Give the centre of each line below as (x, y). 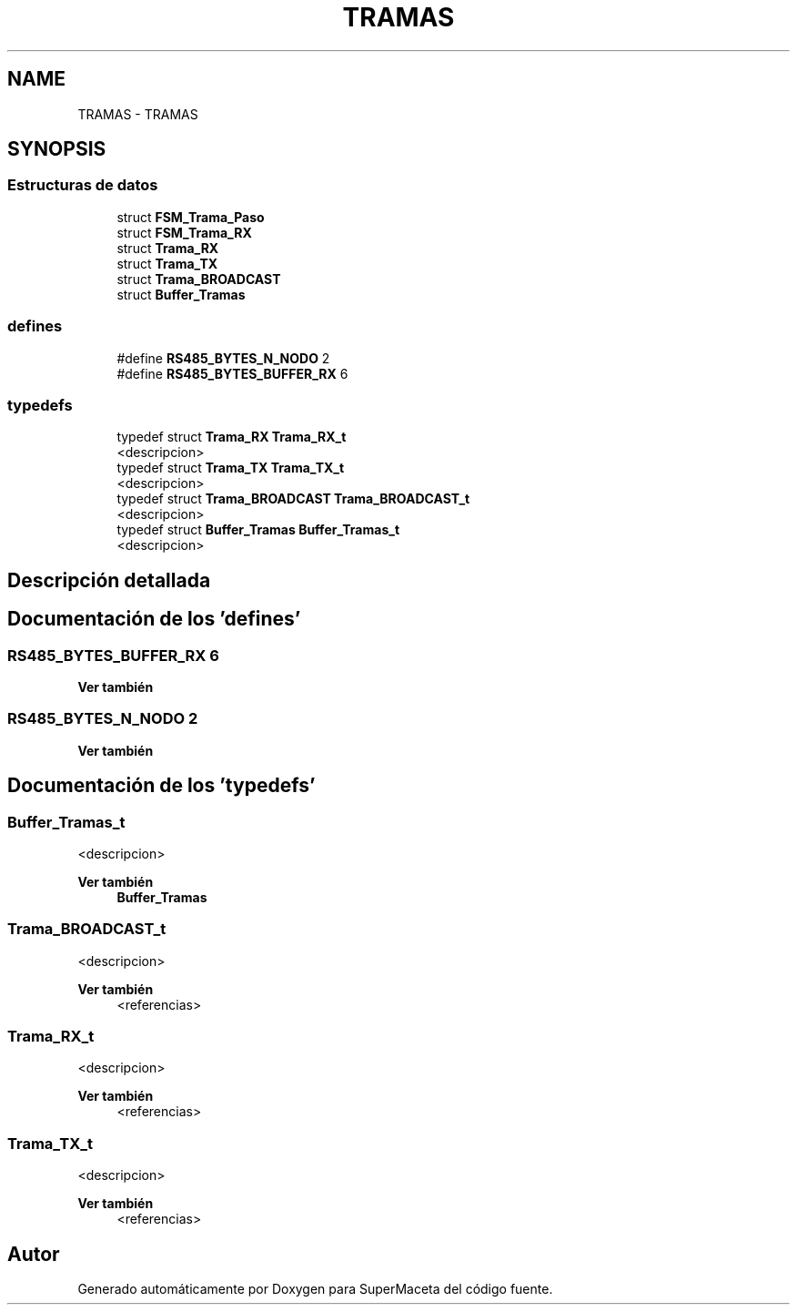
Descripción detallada (109, 580)
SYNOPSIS (57, 149)
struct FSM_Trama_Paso (191, 217)
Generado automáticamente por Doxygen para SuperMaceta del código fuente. (315, 1289)
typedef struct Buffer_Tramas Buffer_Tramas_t (258, 530)
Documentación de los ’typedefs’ (161, 786)
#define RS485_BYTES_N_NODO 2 (223, 358)
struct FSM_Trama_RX (184, 232)
